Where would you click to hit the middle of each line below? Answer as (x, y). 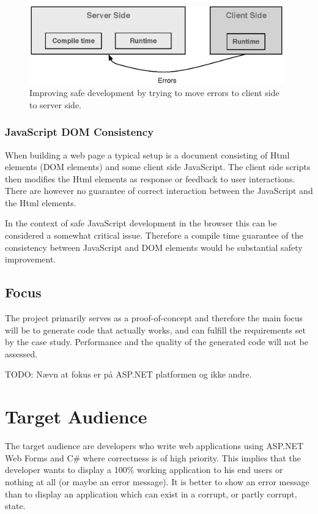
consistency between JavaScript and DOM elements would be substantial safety (154, 247)
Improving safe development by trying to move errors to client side (154, 93)
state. (15, 506)
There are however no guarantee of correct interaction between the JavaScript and (159, 191)
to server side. (55, 104)
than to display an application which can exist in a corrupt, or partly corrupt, (151, 494)
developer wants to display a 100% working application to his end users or (144, 470)
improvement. (31, 259)
